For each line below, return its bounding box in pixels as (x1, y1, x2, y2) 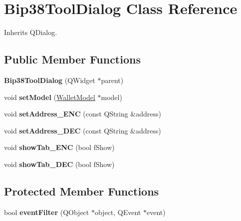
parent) (101, 74, 124, 85)
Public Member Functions (4, 51, 141, 67)
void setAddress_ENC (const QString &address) (4, 108, 161, 119)
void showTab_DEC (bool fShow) (4, 158, 115, 169)
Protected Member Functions (4, 183, 159, 198)
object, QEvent (94, 206, 141, 217)
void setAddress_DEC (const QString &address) (4, 125, 161, 135)
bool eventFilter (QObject (4, 206, 89, 217)
